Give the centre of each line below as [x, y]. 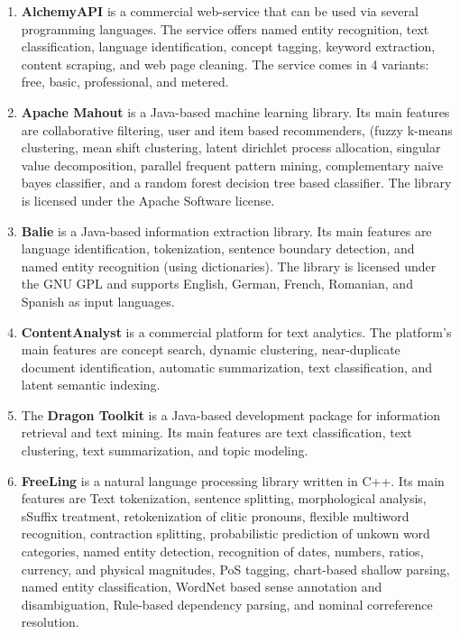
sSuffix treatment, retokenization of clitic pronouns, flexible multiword [215, 515]
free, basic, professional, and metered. [125, 82]
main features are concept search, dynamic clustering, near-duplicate [211, 349]
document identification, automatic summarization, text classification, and [227, 367]
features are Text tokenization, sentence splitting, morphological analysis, [224, 498]
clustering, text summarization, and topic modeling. [165, 450]
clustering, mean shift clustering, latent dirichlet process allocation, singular [231, 147]
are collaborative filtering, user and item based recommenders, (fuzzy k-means [237, 129]
